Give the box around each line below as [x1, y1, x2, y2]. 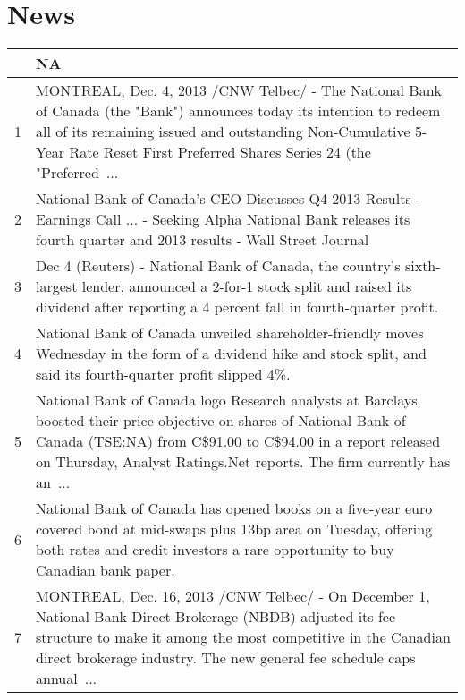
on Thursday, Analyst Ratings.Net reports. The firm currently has [36, 451, 451, 473]
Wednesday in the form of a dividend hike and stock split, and [36, 343, 427, 364]
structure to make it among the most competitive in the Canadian [36, 627, 451, 648]
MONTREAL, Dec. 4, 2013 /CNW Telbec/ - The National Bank [36, 80, 442, 101]
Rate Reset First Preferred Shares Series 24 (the [69, 141, 371, 163]
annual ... [36, 668, 97, 689]
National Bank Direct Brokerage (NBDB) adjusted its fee [36, 606, 396, 627]
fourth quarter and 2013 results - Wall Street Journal [36, 229, 369, 251]
